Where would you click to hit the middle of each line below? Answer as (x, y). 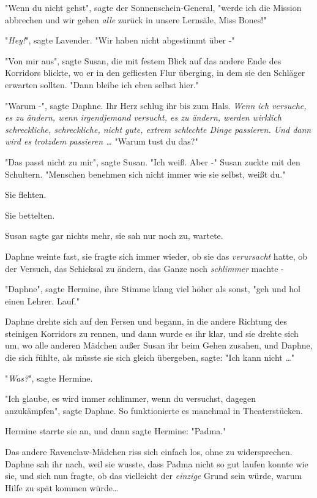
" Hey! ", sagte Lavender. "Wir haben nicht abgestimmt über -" (120, 40)
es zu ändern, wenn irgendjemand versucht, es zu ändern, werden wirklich (143, 117)
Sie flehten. (26, 194)
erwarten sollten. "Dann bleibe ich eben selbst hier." (102, 84)
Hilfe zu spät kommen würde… (62, 487)
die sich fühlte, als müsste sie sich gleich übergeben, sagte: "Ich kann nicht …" (150, 357)
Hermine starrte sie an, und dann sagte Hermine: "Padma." (116, 431)
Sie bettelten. (30, 215)
